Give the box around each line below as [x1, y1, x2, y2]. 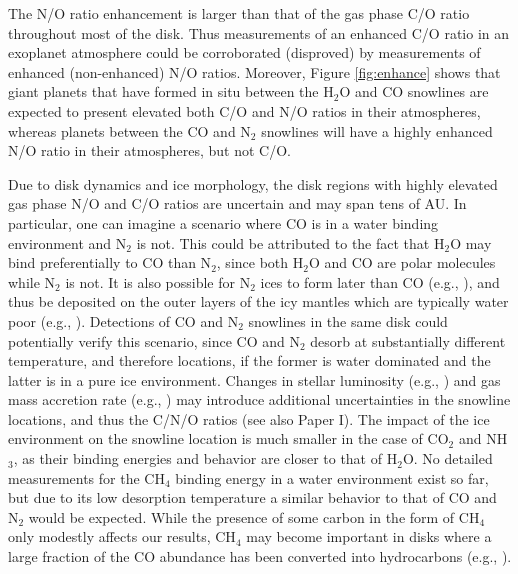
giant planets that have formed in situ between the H [8, 81, 334, 102]
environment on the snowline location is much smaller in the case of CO [8, 428, 449, 449]
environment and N [8, 232, 127, 253]
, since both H [216, 252, 304, 273]
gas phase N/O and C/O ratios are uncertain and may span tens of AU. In [8, 193, 467, 214]
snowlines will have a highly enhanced [261, 120, 493, 141]
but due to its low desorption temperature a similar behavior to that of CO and [8, 487, 497, 508]
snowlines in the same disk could [248, 310, 448, 331]
